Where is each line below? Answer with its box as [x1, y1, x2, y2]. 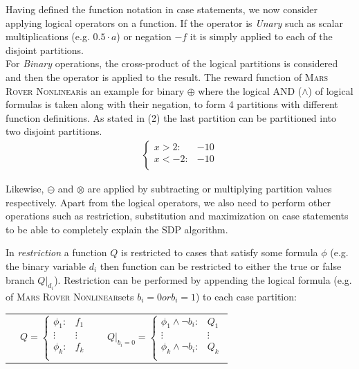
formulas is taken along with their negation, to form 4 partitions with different [6, 97, 338, 111]
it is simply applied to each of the [190, 29, 333, 44]
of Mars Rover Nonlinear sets [6, 289, 134, 303]
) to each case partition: [196, 289, 297, 303]
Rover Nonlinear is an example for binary [6, 83, 185, 98]
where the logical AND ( [198, 83, 302, 98]
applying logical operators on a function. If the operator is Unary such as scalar [6, 15, 343, 30]
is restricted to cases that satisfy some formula [121, 245, 318, 260]
